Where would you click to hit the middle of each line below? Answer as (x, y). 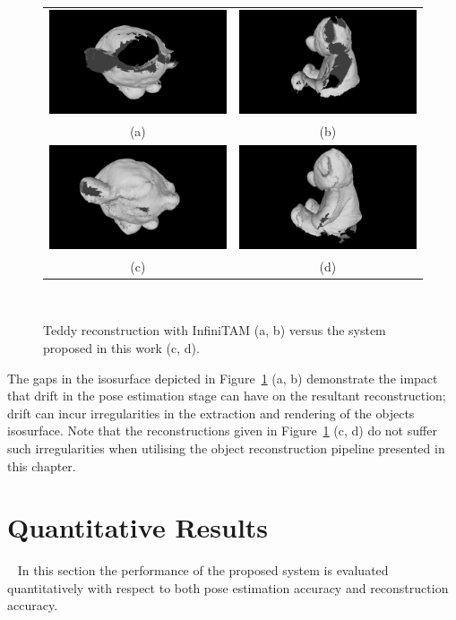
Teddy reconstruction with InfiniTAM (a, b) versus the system (215, 330)
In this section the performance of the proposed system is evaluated (203, 570)
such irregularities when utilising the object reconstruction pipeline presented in (226, 448)
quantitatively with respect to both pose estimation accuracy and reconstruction (228, 587)
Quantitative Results (138, 527)
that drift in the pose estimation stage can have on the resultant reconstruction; (227, 396)
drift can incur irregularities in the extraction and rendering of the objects (211, 413)
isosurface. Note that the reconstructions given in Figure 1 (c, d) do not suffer (222, 431)
